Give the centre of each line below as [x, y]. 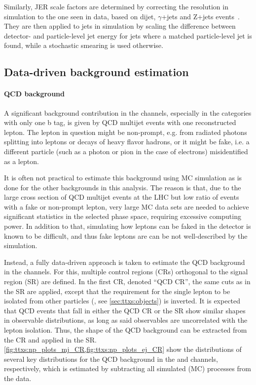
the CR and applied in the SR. [50, 339]
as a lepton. [21, 161]
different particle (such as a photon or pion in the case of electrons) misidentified [126, 151]
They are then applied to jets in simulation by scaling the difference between [120, 26]
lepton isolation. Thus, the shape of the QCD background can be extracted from [126, 330]
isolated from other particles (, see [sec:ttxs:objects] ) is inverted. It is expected [122, 301]
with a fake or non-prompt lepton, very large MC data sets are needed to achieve [127, 206]
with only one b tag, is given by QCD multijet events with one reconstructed [120, 122]
